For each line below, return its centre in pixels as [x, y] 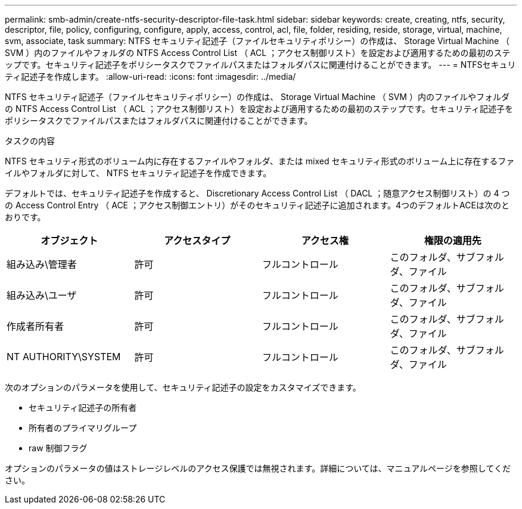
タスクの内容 [30, 141]
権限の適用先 [453, 241]
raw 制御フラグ [58, 448]
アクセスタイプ [197, 241]
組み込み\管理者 [42, 264]
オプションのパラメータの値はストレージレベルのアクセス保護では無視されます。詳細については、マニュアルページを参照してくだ [258, 468]
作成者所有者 [35, 326]
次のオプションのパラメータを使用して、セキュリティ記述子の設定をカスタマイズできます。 [183, 387]
